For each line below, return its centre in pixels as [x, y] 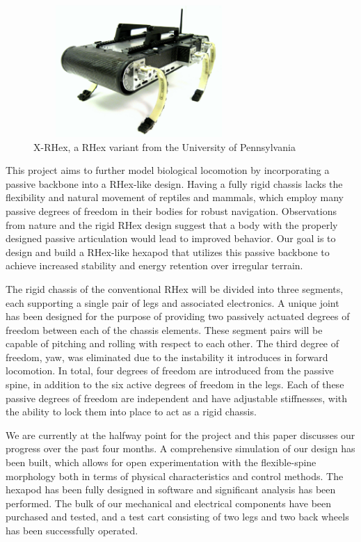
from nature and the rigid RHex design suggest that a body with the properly [172, 224]
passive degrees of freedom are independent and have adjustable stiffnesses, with [177, 398]
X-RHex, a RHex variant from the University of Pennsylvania [165, 146]
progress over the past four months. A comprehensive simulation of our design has [180, 448]
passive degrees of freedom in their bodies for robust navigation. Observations [171, 210]
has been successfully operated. [72, 530]
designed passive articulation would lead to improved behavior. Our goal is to [171, 238]
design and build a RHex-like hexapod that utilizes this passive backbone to [168, 252]
